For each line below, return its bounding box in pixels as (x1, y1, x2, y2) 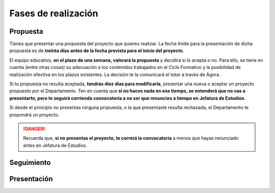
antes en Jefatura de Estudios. (23, 142, 88, 148)
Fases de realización (9, 8, 98, 19)
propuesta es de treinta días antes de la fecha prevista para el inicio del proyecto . (9, 47, 184, 54)
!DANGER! (23, 126, 45, 132)
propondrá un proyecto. (9, 111, 60, 117)
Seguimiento (9, 158, 51, 167)
